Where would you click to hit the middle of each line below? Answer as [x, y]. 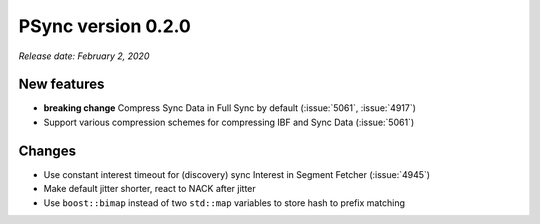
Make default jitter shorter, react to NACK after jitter [150, 189]
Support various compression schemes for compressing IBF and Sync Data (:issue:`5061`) [229, 122]
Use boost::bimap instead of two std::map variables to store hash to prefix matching [224, 202]
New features [61, 84]
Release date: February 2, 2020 [84, 56]
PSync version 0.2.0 [105, 26]
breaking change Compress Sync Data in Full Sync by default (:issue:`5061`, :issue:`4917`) [230, 108]
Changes [47, 150]
